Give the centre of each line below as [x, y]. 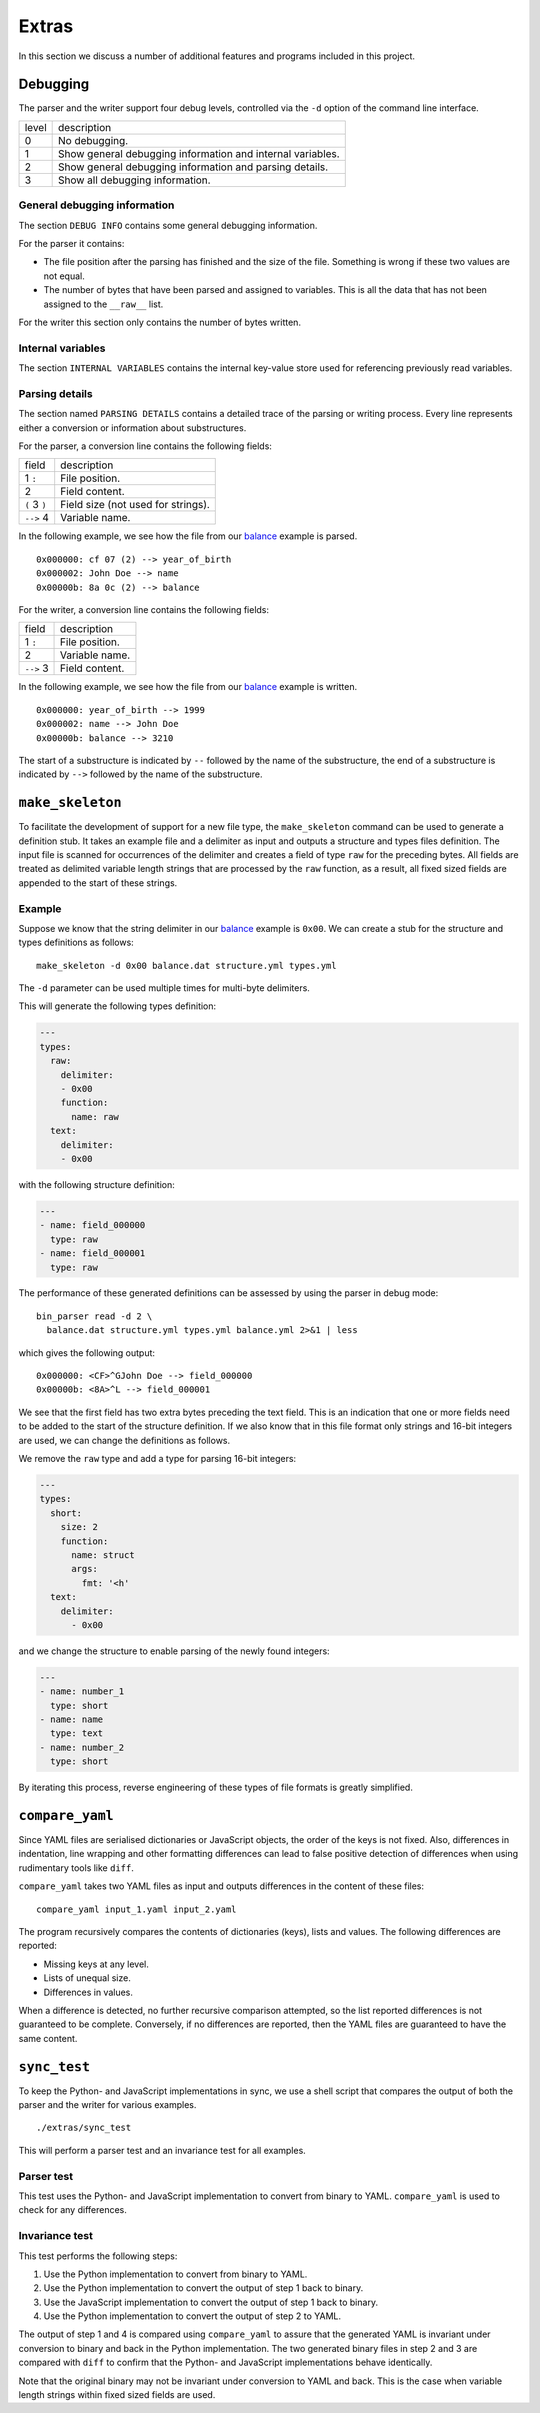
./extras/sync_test [84, 2128]
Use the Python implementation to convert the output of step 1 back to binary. [203, 2288]
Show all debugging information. [134, 180]
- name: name [71, 1719]
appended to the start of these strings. [98, 882]
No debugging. [93, 140]
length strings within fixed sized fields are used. [117, 2395]
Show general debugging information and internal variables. [198, 153]
